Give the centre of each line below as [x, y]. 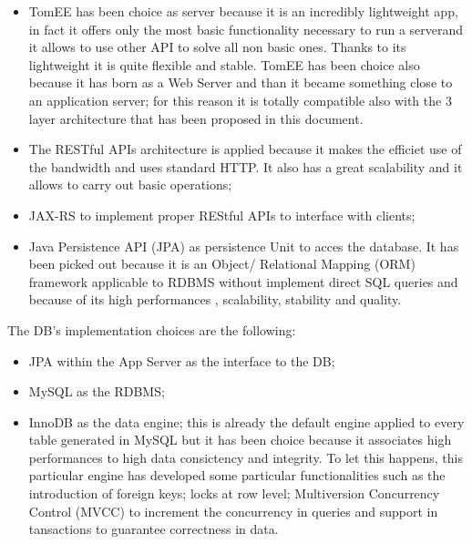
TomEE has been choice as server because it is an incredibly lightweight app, [243, 11]
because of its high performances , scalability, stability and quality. [215, 299]
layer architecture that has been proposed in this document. [196, 118]
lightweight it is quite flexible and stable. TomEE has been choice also [224, 64]
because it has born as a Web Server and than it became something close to [241, 82]
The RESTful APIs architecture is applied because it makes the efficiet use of [245, 149]
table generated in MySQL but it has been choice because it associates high [240, 440]
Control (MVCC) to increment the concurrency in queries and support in [233, 511]
